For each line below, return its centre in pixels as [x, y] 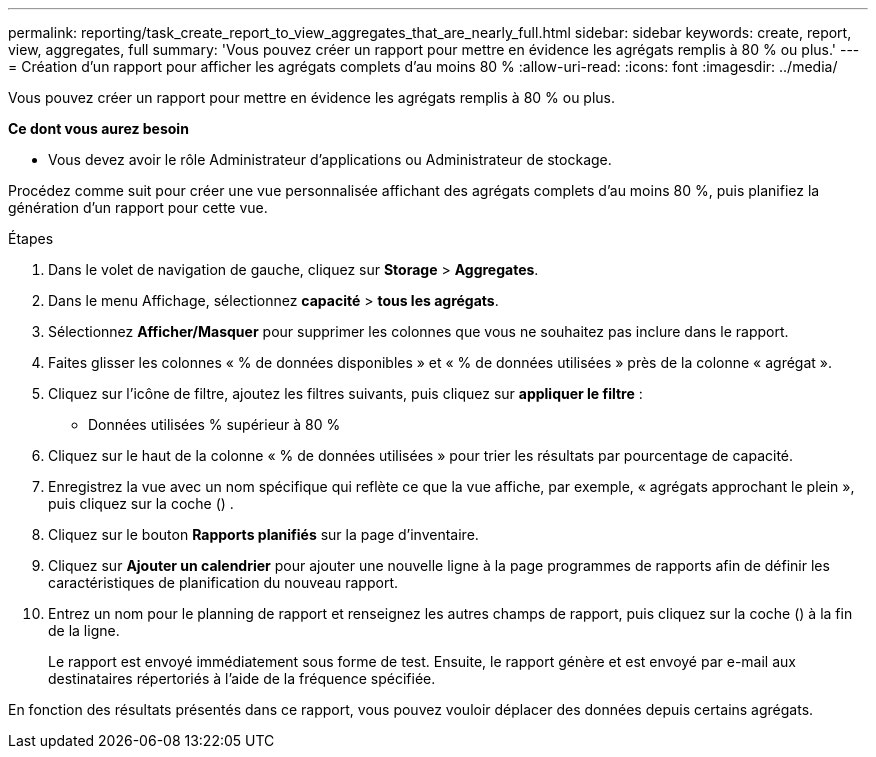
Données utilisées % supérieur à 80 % [214, 424]
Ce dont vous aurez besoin [98, 128]
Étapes [31, 238]
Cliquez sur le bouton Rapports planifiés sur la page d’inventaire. [263, 534]
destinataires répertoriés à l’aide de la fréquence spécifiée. [242, 678]
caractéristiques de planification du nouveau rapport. [223, 582]
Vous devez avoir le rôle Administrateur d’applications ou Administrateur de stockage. [330, 159]
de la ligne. [84, 630]
